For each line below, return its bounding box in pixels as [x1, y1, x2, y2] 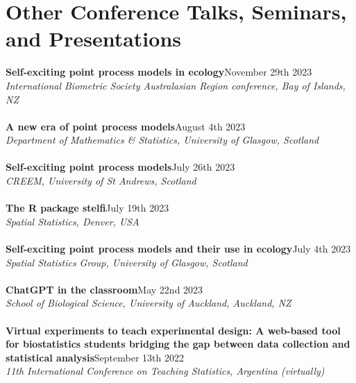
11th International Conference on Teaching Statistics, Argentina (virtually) [6, 364, 325, 378]
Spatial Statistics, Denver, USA [6, 214, 139, 228]
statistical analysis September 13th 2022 [6, 350, 184, 364]
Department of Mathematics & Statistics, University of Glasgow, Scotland [6, 133, 319, 147]
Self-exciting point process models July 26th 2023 [6, 160, 235, 174]
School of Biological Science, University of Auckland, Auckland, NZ [6, 296, 291, 310]
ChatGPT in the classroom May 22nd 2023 [6, 282, 203, 296]
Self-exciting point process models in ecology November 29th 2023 [6, 65, 312, 79]
